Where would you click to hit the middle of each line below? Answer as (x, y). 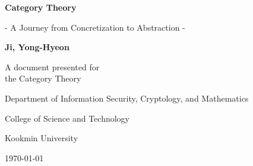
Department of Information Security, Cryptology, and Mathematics (127, 98)
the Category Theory (43, 78)
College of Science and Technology (67, 118)
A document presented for (52, 66)
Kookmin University (42, 138)
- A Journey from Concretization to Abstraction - (95, 27)
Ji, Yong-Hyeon (37, 47)
